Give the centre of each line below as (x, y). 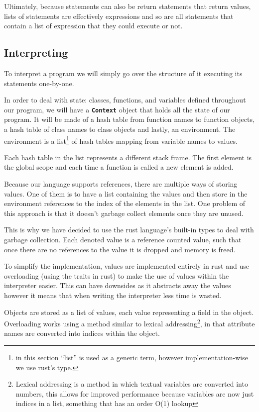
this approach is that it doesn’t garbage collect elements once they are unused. (124, 213)
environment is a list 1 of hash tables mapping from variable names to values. (121, 140)
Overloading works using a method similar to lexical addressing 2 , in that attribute (129, 323)
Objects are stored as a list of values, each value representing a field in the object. (129, 312)
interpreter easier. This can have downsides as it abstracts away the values (118, 285)
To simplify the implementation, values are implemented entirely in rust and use (127, 266)
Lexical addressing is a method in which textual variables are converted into (132, 384)
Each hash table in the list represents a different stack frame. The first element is (128, 157)
